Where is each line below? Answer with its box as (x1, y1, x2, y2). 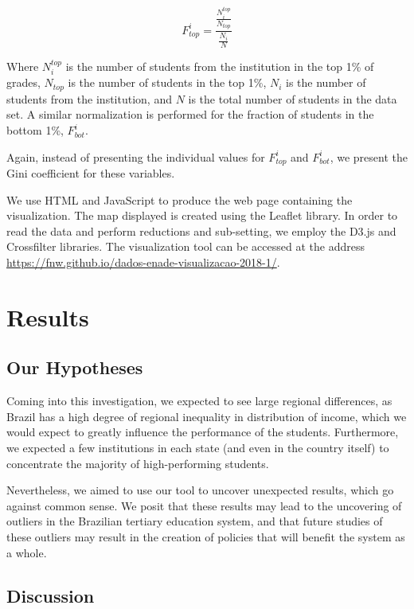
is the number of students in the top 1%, (68, 74, 267, 91)
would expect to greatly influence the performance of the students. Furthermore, (6, 424, 399, 440)
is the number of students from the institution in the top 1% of (65, 58, 374, 74)
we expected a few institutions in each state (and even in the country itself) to (6, 439, 389, 456)
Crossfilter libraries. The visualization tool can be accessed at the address (6, 238, 365, 255)
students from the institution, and (6, 90, 172, 107)
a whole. (6, 544, 47, 560)
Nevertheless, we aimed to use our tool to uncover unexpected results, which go (6, 482, 394, 498)
